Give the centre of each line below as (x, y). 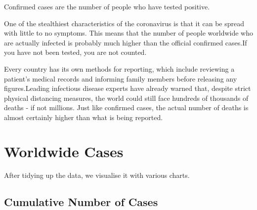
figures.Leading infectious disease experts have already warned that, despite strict (128, 88)
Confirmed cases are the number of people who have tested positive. (107, 6)
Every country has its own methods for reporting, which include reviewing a (119, 68)
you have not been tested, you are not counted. (75, 52)
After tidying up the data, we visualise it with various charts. (97, 175)
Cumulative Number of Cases (81, 201)
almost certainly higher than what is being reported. (84, 117)
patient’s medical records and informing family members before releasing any (121, 78)
